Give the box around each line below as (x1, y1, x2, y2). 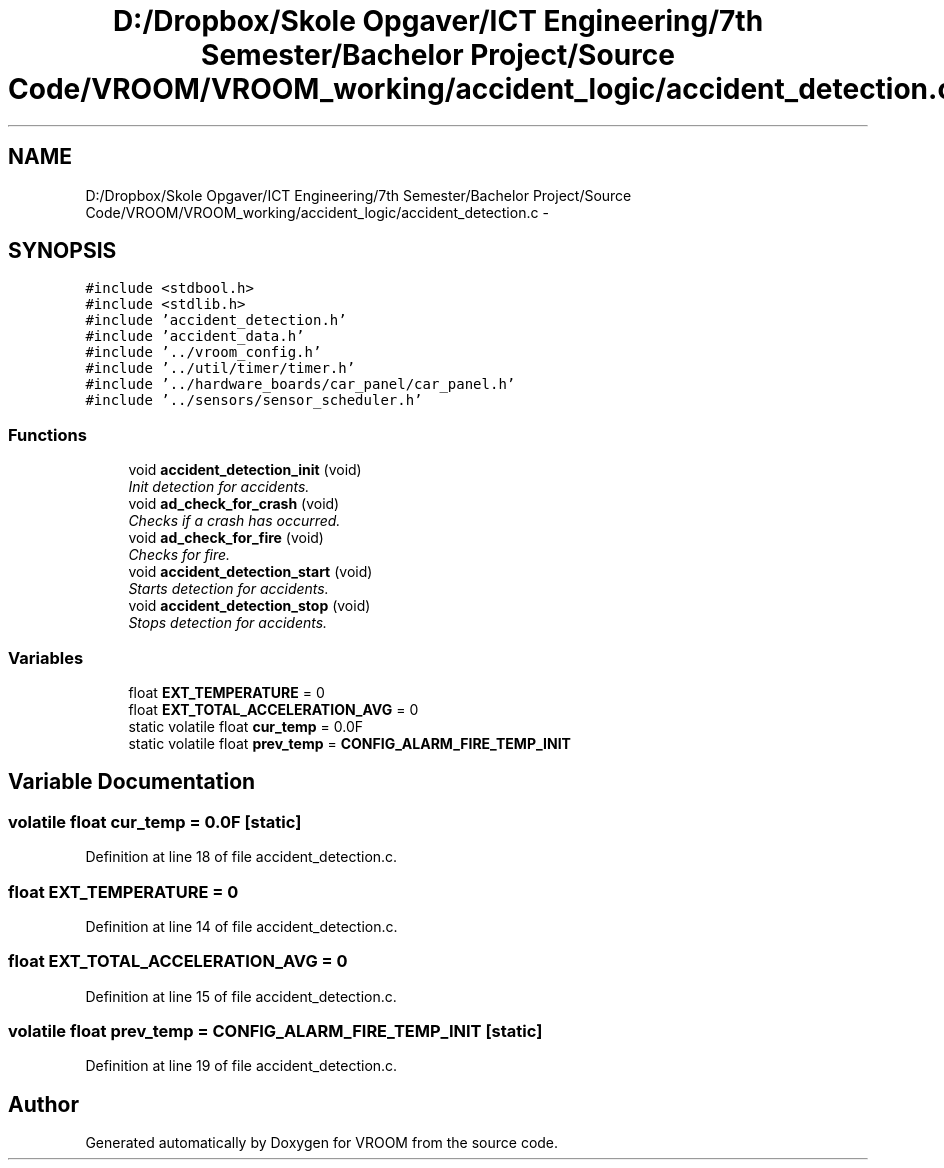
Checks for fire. (128, 546, 231, 564)
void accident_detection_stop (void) (128, 597, 371, 615)
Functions (8, 424, 87, 445)
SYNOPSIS (8, 238, 117, 264)
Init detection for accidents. (128, 478, 310, 496)
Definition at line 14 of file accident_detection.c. (85, 917, 398, 935)
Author (8, 1091, 79, 1117)
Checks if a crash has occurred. (128, 512, 341, 530)
